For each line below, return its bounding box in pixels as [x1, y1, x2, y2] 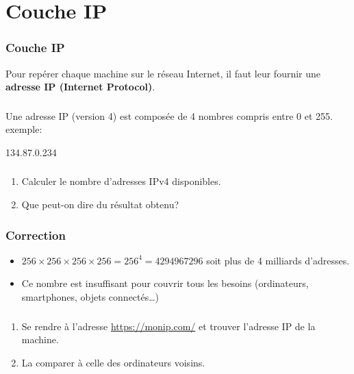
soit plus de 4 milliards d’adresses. [206, 253, 350, 267]
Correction [5, 226, 66, 243]
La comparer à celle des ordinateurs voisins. [21, 355, 205, 369]
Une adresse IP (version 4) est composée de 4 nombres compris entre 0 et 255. [5, 108, 333, 123]
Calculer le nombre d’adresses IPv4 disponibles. [21, 174, 221, 188]
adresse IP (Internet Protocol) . [5, 79, 155, 94]
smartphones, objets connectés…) [21, 290, 160, 303]
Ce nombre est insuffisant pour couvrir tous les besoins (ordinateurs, [21, 276, 309, 290]
